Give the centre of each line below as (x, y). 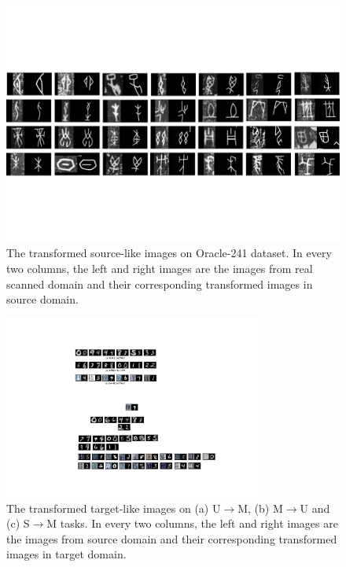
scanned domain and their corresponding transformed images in (160, 283)
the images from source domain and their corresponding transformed (172, 538)
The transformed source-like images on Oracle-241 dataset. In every (169, 253)
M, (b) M (260, 508)
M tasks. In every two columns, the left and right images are (192, 523)
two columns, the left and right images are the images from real (160, 268)
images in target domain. (66, 554)
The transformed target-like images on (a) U (114, 508)
